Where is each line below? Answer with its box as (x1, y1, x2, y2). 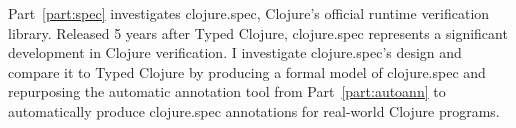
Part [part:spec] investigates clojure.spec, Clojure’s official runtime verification (8, 3, 490, 23)
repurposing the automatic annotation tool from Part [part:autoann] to (8, 81, 446, 102)
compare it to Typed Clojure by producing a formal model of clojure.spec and (8, 61, 486, 82)
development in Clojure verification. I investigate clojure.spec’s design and (8, 42, 462, 63)
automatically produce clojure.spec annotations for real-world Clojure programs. (8, 100, 500, 121)
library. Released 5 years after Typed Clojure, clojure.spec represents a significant (8, 22, 508, 43)
